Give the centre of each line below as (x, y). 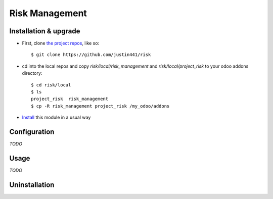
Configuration (32, 132)
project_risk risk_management (70, 99)
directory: (32, 73)
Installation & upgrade (45, 31)
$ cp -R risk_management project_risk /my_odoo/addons (100, 106)
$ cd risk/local (51, 85)
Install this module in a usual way (56, 117)
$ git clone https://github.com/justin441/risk (91, 55)
